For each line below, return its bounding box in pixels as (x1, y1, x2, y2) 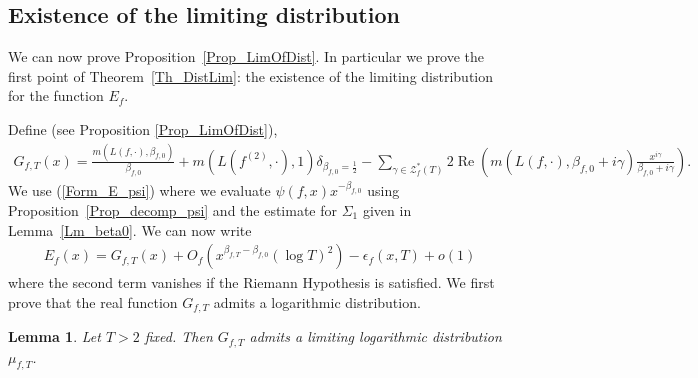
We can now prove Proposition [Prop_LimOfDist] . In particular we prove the (8, 46, 485, 67)
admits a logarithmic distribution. (213, 291, 421, 312)
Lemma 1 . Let (8, 326, 101, 347)
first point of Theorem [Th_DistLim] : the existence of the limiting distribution (8, 65, 494, 86)
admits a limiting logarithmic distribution (249, 326, 502, 347)
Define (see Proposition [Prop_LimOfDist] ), (8, 118, 278, 139)
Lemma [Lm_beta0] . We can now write (8, 219, 252, 240)
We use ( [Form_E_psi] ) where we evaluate (8, 180, 271, 201)
